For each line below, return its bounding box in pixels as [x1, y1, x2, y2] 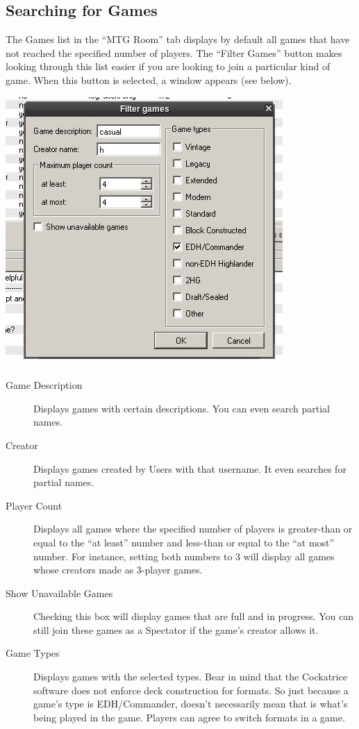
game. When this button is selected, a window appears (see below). [6, 72, 292, 87]
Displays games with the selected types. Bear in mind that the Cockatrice [33, 669, 347, 684]
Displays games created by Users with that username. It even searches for [33, 461, 347, 476]
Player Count [6, 498, 62, 512]
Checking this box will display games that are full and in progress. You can [33, 609, 353, 623]
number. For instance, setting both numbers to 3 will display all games [33, 548, 335, 563]
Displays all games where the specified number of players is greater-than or [33, 521, 353, 536]
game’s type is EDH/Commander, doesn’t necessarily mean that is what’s [33, 696, 348, 711]
